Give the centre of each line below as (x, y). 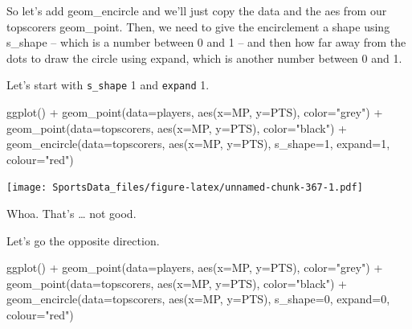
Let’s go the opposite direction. (83, 240)
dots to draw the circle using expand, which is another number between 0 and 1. (204, 58)
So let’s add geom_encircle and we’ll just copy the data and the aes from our (197, 10)
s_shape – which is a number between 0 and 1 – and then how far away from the (206, 42)
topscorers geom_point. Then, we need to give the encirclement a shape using (198, 26)
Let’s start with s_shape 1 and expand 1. (108, 85)
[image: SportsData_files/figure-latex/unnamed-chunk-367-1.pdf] (185, 188)
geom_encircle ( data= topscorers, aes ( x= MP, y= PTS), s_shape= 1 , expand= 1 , (198, 144)
